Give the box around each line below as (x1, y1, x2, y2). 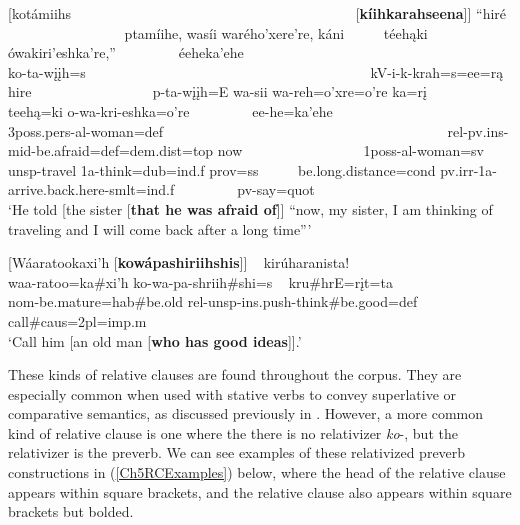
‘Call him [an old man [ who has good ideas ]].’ (8, 330, 302, 351)
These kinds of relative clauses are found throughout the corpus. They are (8, 364, 462, 385)
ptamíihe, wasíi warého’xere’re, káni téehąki (124, 22, 428, 43)
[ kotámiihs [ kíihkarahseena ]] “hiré (8, 3, 507, 23)
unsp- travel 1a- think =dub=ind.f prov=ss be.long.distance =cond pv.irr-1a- (8, 159, 498, 180)
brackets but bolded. (8, 501, 134, 522)
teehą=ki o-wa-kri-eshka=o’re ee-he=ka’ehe (8, 100, 333, 121)
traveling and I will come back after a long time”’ (8, 218, 312, 239)
